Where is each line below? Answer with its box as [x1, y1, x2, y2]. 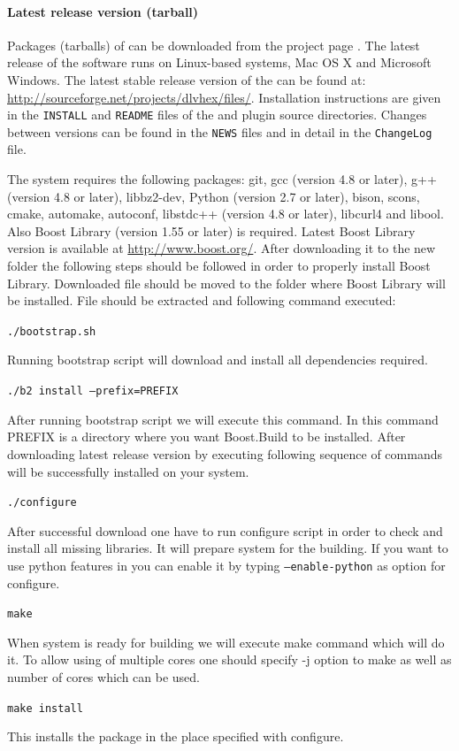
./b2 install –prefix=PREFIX [7, 385, 179, 398]
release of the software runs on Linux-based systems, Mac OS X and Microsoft [7, 53, 432, 72]
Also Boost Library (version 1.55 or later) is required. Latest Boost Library [7, 221, 416, 240]
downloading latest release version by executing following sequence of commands [7, 444, 442, 463]
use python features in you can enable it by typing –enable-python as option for [7, 556, 446, 574]
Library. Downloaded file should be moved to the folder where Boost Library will [7, 273, 446, 292]
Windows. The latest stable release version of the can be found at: [7, 70, 366, 88]
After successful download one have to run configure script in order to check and [7, 521, 443, 540]
